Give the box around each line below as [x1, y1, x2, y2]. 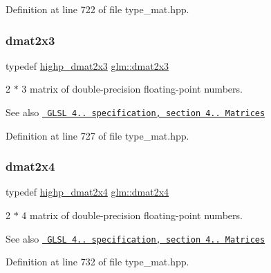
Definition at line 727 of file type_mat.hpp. [6, 128, 189, 142]
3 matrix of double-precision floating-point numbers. [21, 82, 243, 96]
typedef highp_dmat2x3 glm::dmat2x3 [6, 58, 169, 73]
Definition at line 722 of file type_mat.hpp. [6, 2, 189, 16]
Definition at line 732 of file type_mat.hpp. [6, 254, 189, 269]
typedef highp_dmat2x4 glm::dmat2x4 [6, 185, 169, 199]
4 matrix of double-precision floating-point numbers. [21, 208, 243, 223]
